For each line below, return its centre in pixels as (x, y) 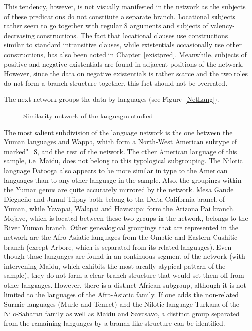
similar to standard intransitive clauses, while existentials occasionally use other (123, 45)
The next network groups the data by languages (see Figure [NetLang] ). (112, 99)
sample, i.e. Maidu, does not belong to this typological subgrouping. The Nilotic (123, 161)
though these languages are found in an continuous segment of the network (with (125, 256)
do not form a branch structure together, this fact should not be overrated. (116, 83)
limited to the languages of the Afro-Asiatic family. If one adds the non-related (121, 294)
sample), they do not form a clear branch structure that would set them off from (124, 275)
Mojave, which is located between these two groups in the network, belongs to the (126, 218)
